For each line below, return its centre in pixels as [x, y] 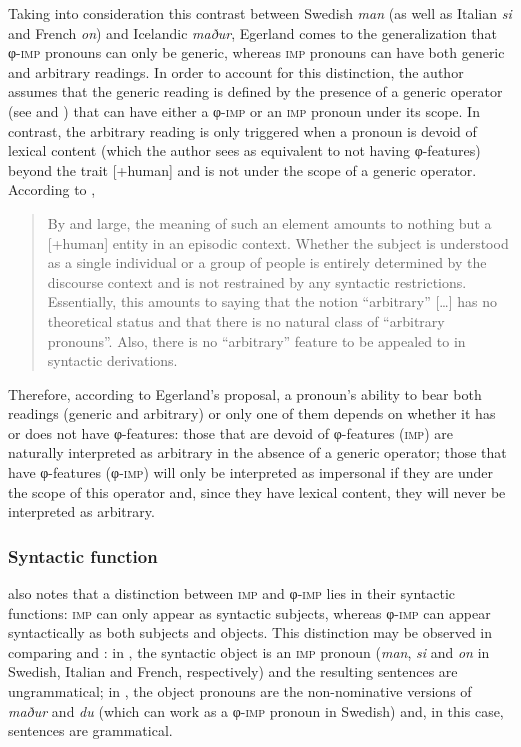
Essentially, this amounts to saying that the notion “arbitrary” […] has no [272, 301]
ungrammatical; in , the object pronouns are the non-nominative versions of [240, 691]
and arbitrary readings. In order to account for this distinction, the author [236, 71]
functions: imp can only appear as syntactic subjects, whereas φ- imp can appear [249, 612]
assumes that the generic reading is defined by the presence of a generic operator [255, 91]
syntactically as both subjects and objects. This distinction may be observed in [250, 632]
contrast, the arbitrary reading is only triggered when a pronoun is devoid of [242, 130]
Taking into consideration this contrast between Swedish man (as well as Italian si [260, 13]
